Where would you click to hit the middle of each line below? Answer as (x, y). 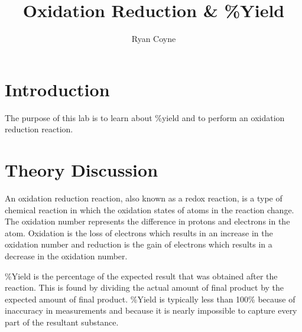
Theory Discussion (82, 170)
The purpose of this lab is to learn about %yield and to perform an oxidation (145, 117)
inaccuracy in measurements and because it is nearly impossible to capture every (151, 310)
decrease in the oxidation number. (66, 255)
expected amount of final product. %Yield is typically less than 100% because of (150, 299)
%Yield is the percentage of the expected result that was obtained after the (141, 276)
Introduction (57, 89)
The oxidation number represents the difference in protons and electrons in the (147, 221)
